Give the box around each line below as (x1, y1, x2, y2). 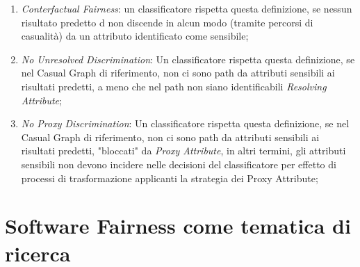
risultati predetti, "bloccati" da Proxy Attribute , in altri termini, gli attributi (21, 143, 346, 158)
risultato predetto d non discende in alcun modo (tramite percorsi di (21, 15, 313, 29)
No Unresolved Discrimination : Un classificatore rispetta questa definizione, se (21, 51, 355, 66)
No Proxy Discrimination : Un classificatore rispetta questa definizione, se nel (21, 116, 350, 131)
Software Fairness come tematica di (5, 211, 351, 240)
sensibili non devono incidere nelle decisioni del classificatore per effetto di (21, 156, 336, 171)
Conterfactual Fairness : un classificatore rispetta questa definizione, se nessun (21, 1, 352, 15)
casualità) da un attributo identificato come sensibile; (21, 29, 249, 43)
